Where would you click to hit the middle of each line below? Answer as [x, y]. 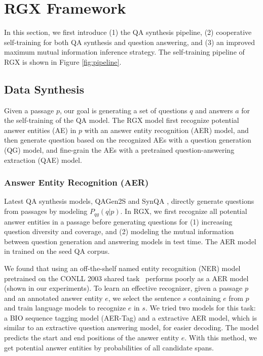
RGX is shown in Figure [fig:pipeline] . [63, 61]
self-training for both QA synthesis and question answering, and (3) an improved [129, 42]
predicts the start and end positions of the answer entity [92, 338]
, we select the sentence [144, 298]
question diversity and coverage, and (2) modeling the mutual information [119, 231]
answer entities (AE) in [40, 130]
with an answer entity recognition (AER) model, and [166, 130]
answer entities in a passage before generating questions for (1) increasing [118, 221]
